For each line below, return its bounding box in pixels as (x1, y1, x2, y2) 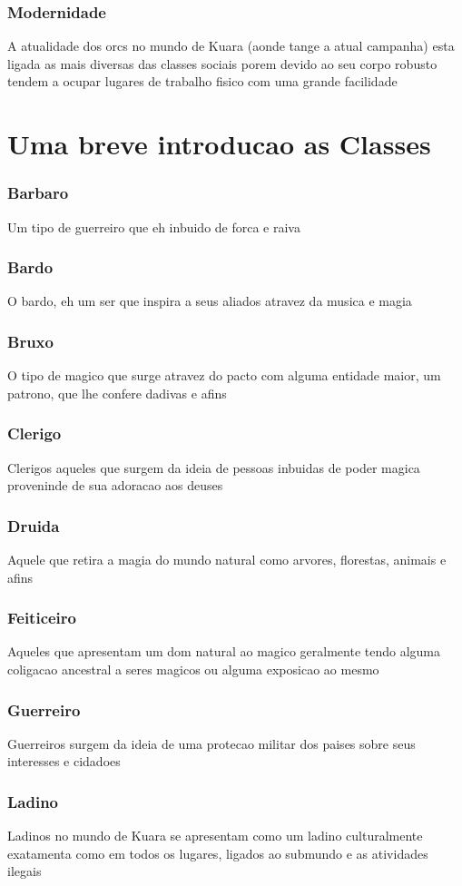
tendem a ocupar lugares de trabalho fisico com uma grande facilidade (7, 72, 398, 91)
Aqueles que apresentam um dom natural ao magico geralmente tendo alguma (7, 642, 441, 661)
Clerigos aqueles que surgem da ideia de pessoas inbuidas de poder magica (7, 458, 420, 477)
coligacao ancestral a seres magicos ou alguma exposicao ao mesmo (7, 660, 379, 679)
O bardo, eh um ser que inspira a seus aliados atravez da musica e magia (7, 291, 412, 310)
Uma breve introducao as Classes (7, 125, 431, 162)
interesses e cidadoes (7, 752, 121, 771)
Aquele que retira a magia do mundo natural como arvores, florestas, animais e (7, 550, 447, 569)
